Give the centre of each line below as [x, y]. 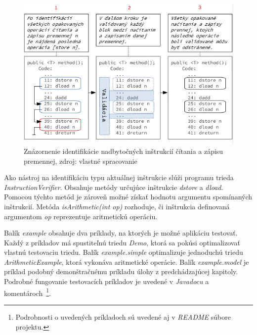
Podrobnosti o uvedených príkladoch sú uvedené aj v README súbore [123, 316]
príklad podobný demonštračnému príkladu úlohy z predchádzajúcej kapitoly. [121, 271]
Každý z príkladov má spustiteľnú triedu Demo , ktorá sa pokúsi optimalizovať [122, 242]
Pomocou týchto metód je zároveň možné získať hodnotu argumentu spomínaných [128, 197]
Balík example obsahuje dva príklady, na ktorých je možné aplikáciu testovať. [121, 233]
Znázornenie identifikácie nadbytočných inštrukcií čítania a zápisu [124, 151]
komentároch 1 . [27, 292]
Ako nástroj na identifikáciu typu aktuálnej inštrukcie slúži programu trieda [119, 177]
